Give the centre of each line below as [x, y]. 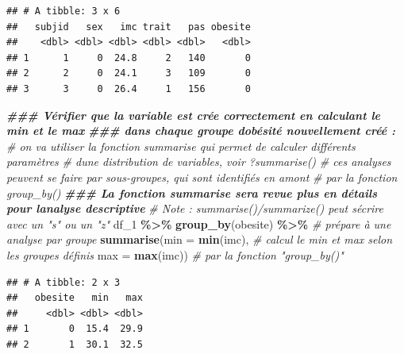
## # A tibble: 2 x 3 [63, 282]
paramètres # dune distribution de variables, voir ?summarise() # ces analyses [199, 162]
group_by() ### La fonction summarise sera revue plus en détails [192, 192]
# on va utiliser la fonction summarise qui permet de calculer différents [181, 146]
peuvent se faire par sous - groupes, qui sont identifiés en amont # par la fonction [202, 177]
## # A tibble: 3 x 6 [63, 11]
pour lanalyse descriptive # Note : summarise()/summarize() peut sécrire [195, 208]
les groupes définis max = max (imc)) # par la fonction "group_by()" [175, 254]
